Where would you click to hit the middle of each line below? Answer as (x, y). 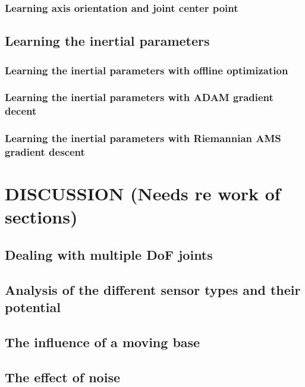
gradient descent (45, 152)
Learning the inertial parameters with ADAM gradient (139, 97)
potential (33, 307)
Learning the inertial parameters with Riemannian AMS (143, 138)
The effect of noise (62, 377)
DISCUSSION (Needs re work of (143, 193)
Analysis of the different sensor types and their (153, 289)
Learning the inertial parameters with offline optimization (147, 70)
